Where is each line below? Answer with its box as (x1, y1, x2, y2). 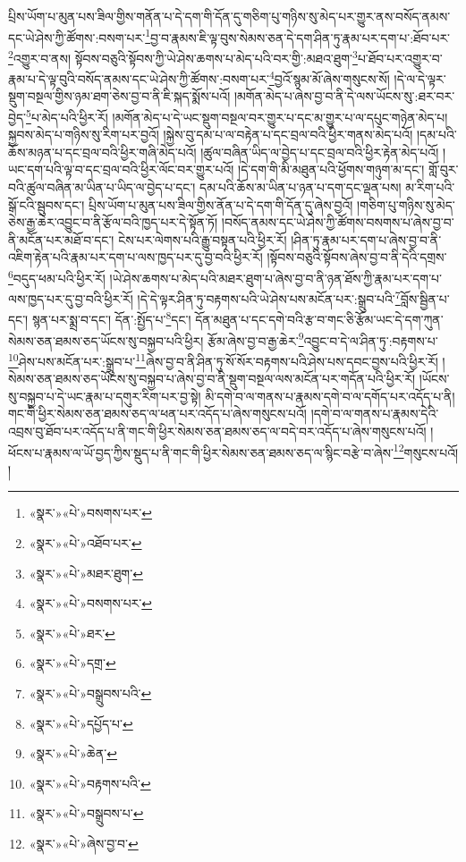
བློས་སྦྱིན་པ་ (400, 289, 450, 308)
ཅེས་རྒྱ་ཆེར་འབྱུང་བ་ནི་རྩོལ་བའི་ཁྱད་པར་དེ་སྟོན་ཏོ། (8, 213, 218, 232)
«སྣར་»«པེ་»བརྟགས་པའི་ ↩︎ (29, 773, 151, 792)
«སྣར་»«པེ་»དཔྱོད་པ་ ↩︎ (29, 714, 133, 732)
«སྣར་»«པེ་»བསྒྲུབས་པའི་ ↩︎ (29, 683, 152, 702)
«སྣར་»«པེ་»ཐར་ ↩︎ (29, 623, 115, 642)
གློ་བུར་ (428, 160, 459, 179)
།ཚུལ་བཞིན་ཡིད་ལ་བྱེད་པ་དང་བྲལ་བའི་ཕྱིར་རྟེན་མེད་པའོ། (200, 142, 439, 161)
